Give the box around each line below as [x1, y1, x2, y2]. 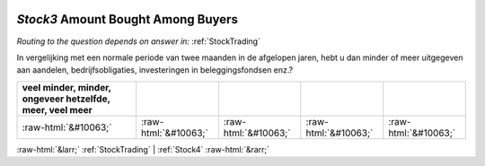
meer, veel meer [22, 103, 93, 116]
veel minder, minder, [22, 81, 111, 93]
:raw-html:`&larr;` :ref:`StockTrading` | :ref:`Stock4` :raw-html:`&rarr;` [16, 144, 269, 154]
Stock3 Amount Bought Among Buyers [16, 12, 238, 27]
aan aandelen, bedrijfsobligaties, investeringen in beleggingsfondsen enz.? [16, 65, 294, 75]
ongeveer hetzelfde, [22, 92, 111, 105]
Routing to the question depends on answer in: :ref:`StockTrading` [16, 36, 260, 47]
